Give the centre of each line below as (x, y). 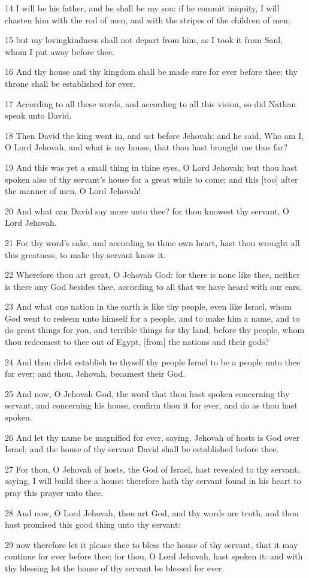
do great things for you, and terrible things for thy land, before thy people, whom (155, 330)
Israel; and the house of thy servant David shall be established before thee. (142, 449)
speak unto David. (38, 115)
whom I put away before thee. (60, 51)
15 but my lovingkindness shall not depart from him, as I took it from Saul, (144, 40)
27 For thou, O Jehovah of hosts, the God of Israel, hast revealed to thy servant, (152, 469)
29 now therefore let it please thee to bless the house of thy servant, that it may (152, 544)
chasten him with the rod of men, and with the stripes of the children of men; (148, 19)
